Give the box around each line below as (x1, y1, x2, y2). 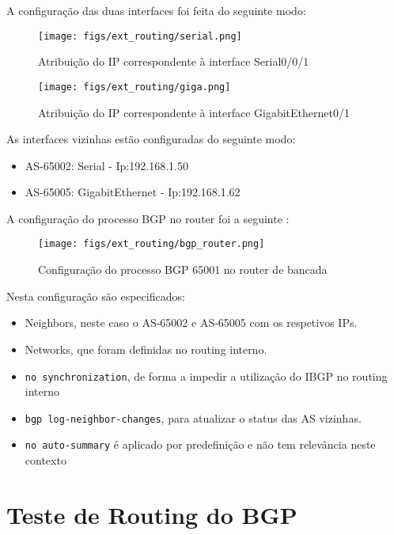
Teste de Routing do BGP (6, 498, 297, 530)
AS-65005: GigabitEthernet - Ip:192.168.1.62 (25, 184, 241, 200)
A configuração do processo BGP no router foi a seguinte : (6, 210, 290, 226)
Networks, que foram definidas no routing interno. (25, 340, 267, 357)
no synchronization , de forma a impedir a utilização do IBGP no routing (25, 367, 388, 384)
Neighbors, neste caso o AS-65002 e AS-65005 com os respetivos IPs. (25, 314, 358, 331)
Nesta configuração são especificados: (6, 287, 185, 304)
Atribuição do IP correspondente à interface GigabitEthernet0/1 (38, 104, 350, 120)
